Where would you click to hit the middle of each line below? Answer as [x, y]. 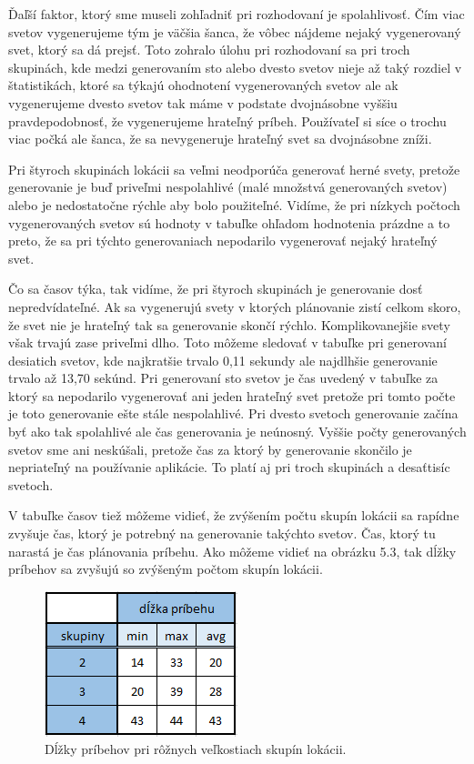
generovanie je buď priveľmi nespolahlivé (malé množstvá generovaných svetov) [228, 187]
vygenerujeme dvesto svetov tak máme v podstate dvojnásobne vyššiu [203, 102]
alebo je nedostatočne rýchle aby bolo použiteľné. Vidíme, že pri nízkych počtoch [234, 204]
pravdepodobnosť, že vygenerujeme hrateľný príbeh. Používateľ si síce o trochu [227, 121]
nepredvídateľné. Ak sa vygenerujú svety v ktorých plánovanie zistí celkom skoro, [235, 306]
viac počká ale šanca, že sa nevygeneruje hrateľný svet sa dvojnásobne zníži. [220, 139]
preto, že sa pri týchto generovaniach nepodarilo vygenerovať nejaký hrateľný [223, 241]
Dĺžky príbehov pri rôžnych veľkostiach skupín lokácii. [196, 749]
